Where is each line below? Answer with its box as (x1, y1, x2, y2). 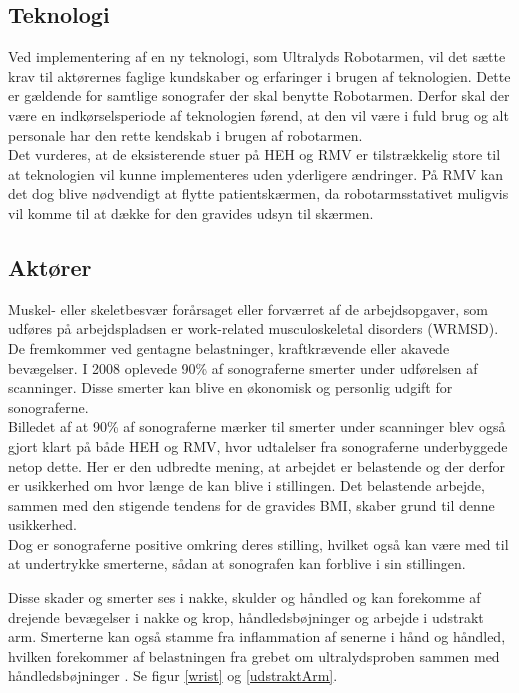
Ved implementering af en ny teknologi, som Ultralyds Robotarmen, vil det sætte (8, 46, 506, 67)
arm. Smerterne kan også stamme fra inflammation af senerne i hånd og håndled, (8, 626, 506, 647)
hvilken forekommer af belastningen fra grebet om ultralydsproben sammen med (8, 645, 500, 666)
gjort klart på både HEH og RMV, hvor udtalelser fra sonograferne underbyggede (8, 435, 508, 456)
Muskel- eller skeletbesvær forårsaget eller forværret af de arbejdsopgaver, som (8, 298, 488, 319)
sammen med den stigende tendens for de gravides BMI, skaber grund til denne (8, 494, 495, 515)
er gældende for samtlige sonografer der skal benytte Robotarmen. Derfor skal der (8, 85, 510, 106)
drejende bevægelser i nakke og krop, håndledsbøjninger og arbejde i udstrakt (8, 606, 484, 627)
